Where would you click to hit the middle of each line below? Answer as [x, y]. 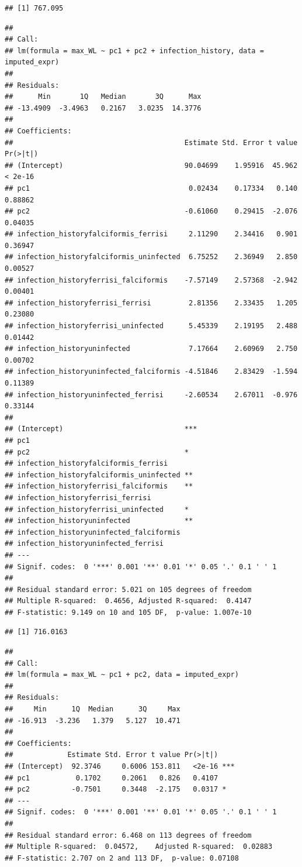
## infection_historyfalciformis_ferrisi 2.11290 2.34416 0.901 [151, 234]
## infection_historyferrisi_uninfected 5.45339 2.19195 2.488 [151, 326]
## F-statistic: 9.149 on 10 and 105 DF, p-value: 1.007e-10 [128, 612]
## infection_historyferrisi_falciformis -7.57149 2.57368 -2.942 [151, 280]
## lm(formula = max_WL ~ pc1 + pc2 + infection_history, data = [134, 51]
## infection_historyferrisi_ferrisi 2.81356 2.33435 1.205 [151, 303]
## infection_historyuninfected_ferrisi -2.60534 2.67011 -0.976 [151, 395]
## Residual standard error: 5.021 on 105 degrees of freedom [128, 589]
